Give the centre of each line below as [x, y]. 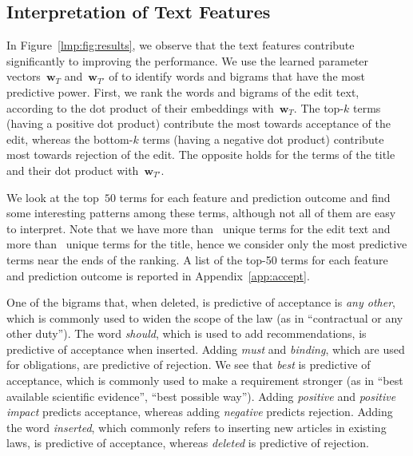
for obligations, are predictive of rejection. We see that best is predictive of [189, 365]
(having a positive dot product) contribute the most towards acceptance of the [199, 123]
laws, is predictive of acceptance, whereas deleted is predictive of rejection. [188, 443]
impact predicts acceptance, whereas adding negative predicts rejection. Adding [200, 412]
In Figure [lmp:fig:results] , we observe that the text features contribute [181, 45]
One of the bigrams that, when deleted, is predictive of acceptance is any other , [201, 302]
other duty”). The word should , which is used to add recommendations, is [187, 333]
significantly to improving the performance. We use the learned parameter [188, 60]
